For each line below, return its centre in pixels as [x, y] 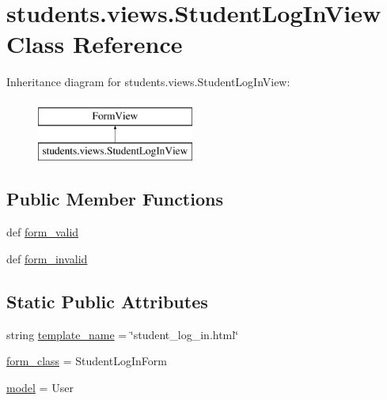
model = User [40, 387]
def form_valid [43, 232]
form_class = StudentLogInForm [87, 361]
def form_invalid [47, 258]
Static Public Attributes [107, 301]
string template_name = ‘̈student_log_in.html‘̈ [123, 334]
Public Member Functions [115, 199]
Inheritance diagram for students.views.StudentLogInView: [148, 82]
